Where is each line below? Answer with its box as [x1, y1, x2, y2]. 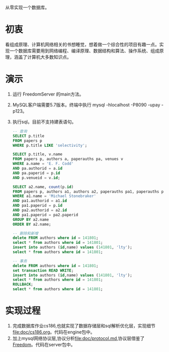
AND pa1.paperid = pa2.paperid [12, 212, 78, 217]
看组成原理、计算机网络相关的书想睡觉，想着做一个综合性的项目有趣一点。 [5, 41, 159, 47]
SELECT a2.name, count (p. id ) [12, 184, 74, 190]
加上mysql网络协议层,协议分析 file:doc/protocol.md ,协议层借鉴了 [12, 335, 145, 341]
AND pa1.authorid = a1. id [12, 198, 67, 204]
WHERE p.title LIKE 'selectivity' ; [12, 143, 88, 148]
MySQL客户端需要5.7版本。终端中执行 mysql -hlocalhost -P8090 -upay [12, 102, 160, 108]
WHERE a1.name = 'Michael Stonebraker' [12, 194, 97, 199]
